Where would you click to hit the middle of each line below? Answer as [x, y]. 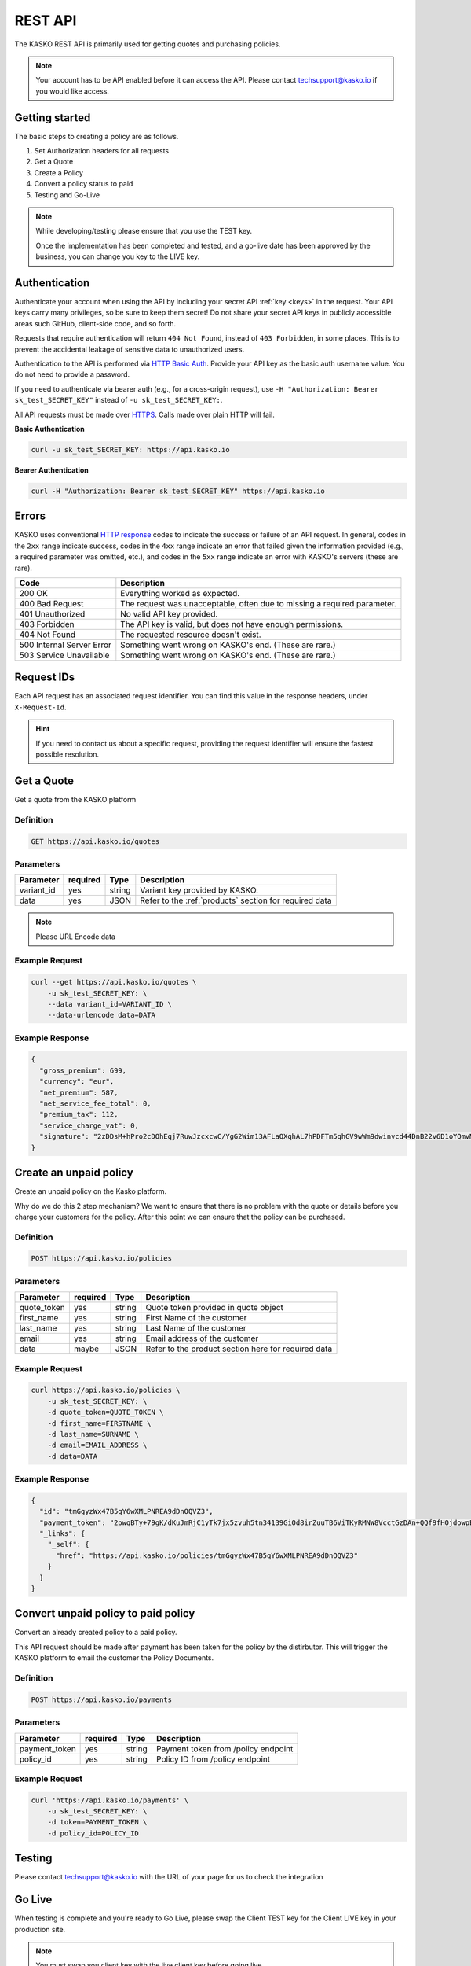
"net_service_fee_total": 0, [96, 1104]
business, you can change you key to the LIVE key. [118, 256]
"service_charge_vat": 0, [89, 1125]
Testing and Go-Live [67, 195]
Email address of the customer [202, 1338]
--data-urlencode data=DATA [102, 1015]
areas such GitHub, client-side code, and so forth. [95, 323]
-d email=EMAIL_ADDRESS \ [97, 1445]
